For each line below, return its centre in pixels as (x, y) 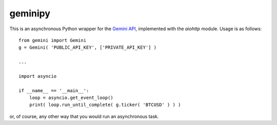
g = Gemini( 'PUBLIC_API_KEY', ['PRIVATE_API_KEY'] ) (87, 48)
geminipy (30, 13)
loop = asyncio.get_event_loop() (71, 98)
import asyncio (38, 76)
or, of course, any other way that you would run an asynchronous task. (84, 116)
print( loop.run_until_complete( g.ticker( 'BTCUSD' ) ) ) (105, 105)
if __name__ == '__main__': (54, 90)
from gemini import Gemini (53, 40)
